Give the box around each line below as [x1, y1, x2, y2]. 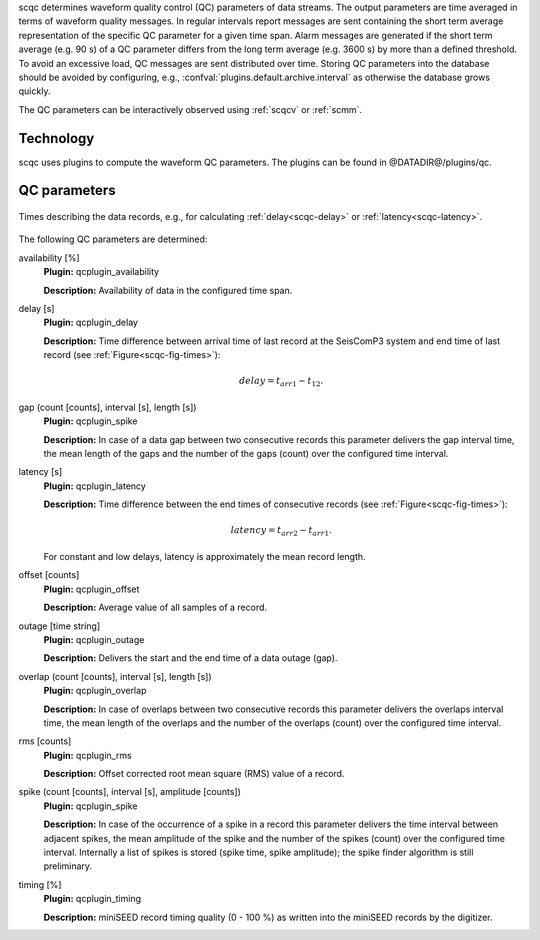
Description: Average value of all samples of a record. [43, 601, 268, 614]
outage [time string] [18, 620, 101, 632]
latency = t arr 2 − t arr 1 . [230, 525, 332, 539]
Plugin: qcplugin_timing [43, 893, 142, 905]
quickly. [18, 85, 51, 97]
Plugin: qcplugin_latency [43, 480, 147, 492]
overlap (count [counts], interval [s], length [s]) [18, 670, 212, 682]
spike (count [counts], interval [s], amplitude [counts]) [18, 786, 242, 798]
